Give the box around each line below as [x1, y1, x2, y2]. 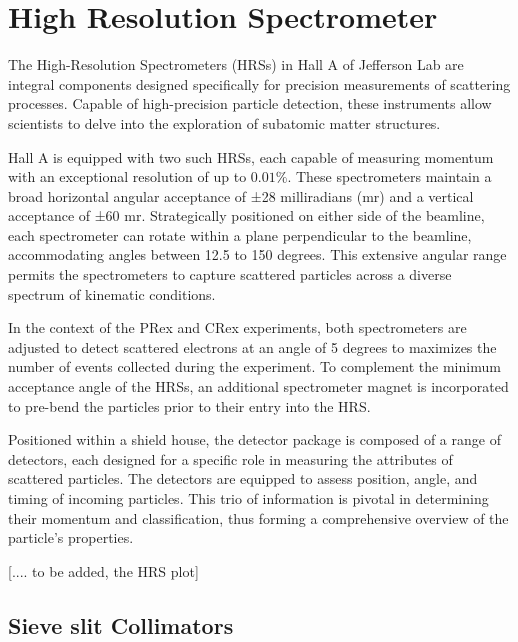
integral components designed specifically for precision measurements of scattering [8, 73, 511, 94]
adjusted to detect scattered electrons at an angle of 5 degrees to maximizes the [8, 336, 497, 357]
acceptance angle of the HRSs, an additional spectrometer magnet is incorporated [8, 376, 509, 397]
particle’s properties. [8, 527, 134, 548]
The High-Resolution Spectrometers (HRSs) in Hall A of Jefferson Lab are [8, 54, 464, 75]
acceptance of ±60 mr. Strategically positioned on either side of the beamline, [8, 205, 485, 226]
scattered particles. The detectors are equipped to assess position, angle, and [8, 468, 478, 489]
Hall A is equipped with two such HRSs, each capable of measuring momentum [8, 146, 494, 167]
